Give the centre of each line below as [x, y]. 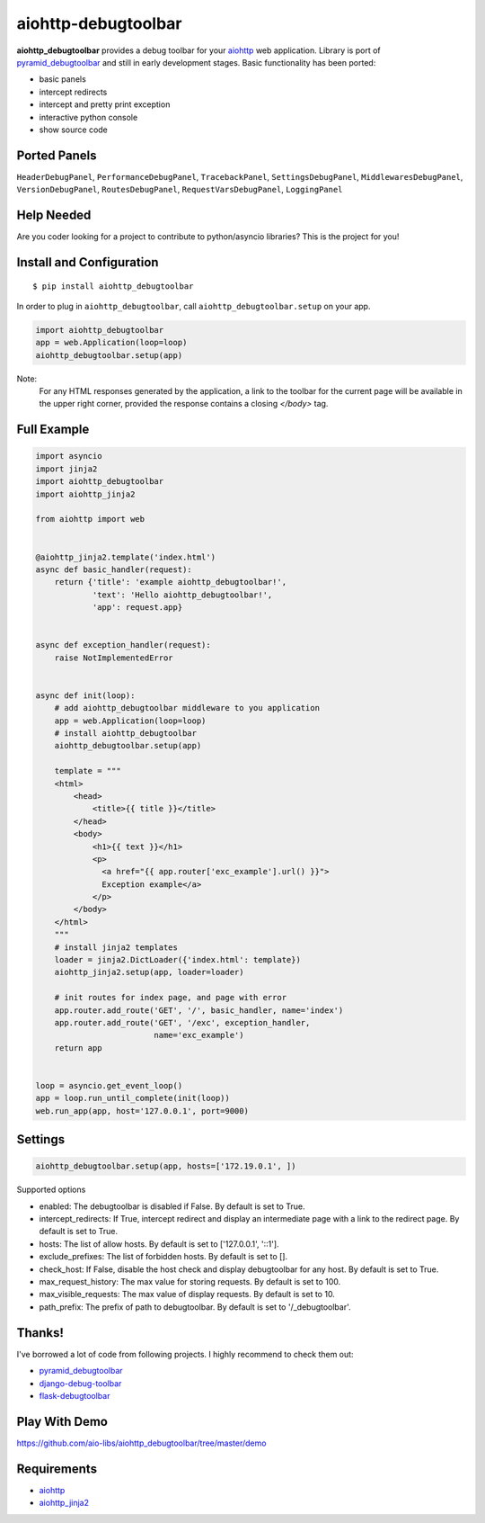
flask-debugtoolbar [75, 1395]
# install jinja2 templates [116, 947]
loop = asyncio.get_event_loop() [109, 1085]
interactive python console [88, 117]
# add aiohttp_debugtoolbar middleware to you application [187, 708]
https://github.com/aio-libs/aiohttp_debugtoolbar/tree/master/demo [141, 1443]
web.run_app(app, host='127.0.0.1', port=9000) [142, 1111]
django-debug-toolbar [80, 1383]
